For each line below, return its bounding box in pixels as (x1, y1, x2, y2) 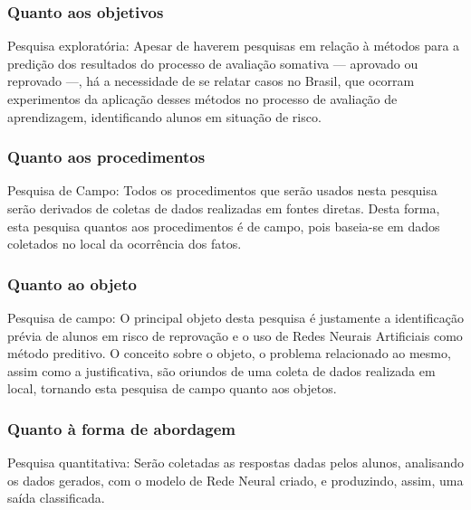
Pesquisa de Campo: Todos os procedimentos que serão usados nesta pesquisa (7, 181, 437, 200)
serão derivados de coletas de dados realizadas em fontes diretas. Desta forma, (7, 199, 440, 217)
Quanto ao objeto (7, 272, 137, 295)
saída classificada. (7, 488, 105, 507)
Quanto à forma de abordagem (7, 417, 235, 439)
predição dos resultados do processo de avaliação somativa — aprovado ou (7, 53, 418, 72)
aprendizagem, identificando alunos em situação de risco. (7, 107, 322, 126)
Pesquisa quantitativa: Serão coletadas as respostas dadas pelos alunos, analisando (7, 453, 464, 472)
